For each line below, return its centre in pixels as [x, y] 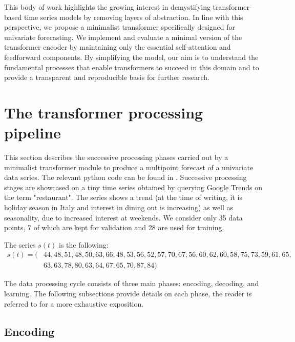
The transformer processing [104, 112]
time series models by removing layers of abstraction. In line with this [133, 17]
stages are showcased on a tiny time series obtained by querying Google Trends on [133, 187]
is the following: [84, 244]
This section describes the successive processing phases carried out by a [116, 157]
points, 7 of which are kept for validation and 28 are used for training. [114, 227]
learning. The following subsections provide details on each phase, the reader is [128, 294]
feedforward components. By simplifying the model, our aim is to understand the [131, 57]
